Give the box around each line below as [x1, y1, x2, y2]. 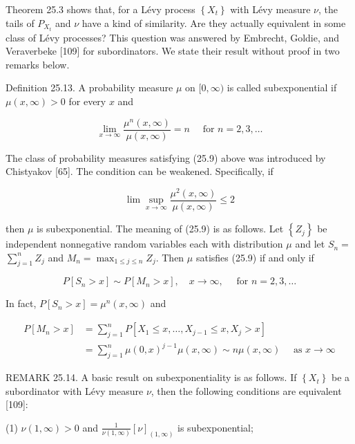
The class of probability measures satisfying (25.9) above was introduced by [6, 150, 326, 165]
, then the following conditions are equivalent [151, 383, 342, 398]
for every [68, 94, 106, 109]
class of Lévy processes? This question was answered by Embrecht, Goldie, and [6, 30, 340, 44]
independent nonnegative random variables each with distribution [6, 237, 283, 251]
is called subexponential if [227, 80, 337, 95]
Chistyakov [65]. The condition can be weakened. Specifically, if [6, 164, 274, 178]
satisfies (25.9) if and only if [195, 250, 314, 264]
